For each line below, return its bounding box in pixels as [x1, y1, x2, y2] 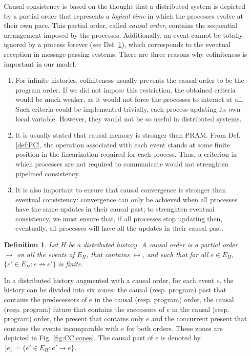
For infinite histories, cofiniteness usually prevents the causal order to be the [15, 75, 244, 85]
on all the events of [17, 249, 75, 259]
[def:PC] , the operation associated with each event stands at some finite [15, 139, 230, 149]
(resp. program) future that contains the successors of [4, 304, 165, 314]
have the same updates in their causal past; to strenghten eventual [15, 204, 215, 214]
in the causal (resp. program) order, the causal [94, 294, 234, 305]
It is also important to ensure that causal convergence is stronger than [15, 185, 226, 195]
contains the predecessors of [4, 294, 87, 305]
